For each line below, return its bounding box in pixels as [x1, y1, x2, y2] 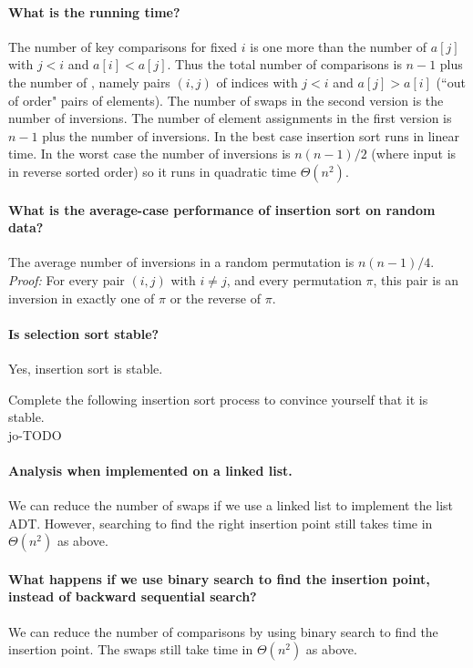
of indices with [216, 72, 298, 91]
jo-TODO [8, 425, 62, 444]
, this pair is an [373, 270, 459, 289]
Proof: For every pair [8, 270, 125, 289]
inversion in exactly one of [8, 288, 155, 307]
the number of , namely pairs [8, 72, 170, 91]
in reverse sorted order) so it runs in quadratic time [8, 161, 296, 180]
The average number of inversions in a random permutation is [8, 252, 355, 272]
